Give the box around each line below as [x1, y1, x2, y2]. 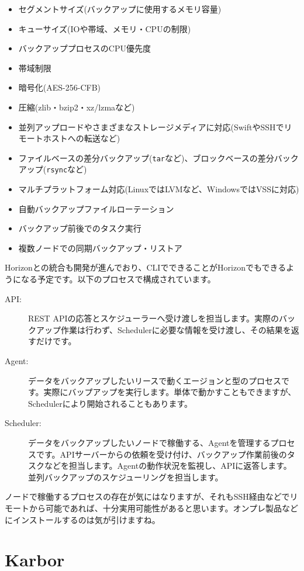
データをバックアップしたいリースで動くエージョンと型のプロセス [28, 374, 282, 386]
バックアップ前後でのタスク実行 [18, 222, 141, 234]
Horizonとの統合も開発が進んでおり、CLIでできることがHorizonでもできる [5, 261, 286, 274]
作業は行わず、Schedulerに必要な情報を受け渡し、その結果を [60, 323, 291, 335]
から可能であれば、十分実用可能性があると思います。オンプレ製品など [29, 501, 299, 514]
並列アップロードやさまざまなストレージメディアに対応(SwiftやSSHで [18, 120, 284, 133]
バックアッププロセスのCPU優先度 [18, 42, 151, 54]
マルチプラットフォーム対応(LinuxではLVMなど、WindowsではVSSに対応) [18, 183, 299, 195]
